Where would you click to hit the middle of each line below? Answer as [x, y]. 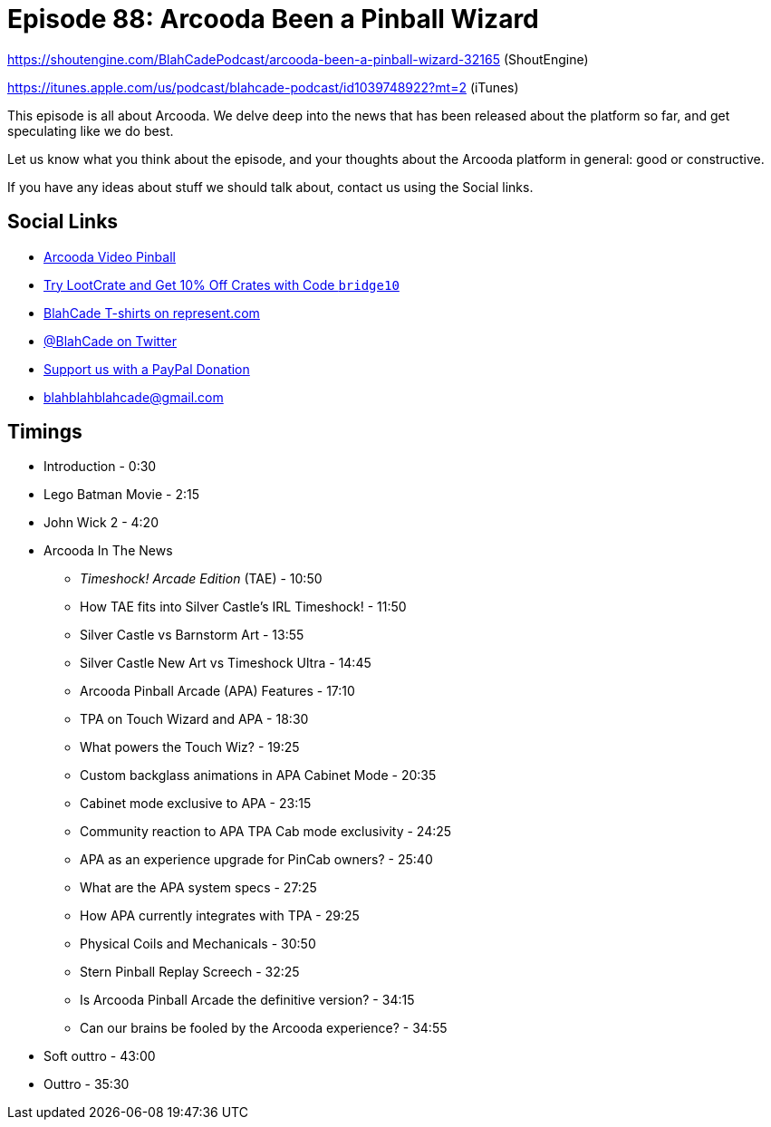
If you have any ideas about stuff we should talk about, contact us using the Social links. [270, 187]
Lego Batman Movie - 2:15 [122, 495]
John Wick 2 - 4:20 [101, 523]
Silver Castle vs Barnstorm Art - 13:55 [192, 635]
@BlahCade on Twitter [111, 341]
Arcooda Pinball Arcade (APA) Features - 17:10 [217, 691]
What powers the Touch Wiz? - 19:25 [190, 747]
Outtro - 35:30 [87, 1084]
